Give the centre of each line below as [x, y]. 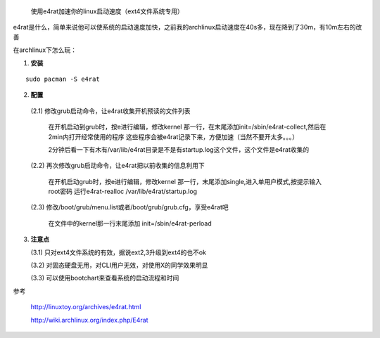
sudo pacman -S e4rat [63, 79]
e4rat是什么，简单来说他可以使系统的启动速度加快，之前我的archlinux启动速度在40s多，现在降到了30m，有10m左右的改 [188, 27]
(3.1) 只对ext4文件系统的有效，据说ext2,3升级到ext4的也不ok [119, 252]
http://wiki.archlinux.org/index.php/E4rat [89, 320]
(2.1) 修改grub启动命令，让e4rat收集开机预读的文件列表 [110, 111]
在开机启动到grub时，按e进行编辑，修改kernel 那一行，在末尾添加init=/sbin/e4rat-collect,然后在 [187, 127]
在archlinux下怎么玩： [45, 50]
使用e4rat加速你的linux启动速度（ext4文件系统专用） [107, 11]
